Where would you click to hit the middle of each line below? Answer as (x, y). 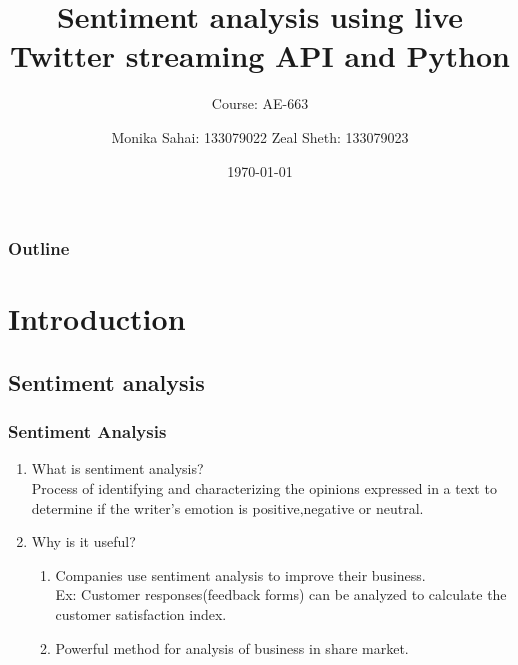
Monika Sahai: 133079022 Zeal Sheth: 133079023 (260, 136)
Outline (39, 248)
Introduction (97, 318)
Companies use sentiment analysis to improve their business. (240, 574)
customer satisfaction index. (141, 613)
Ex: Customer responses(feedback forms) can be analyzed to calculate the (281, 594)
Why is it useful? (83, 541)
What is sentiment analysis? (117, 468)
